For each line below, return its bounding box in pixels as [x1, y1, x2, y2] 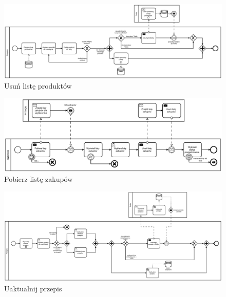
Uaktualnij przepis [4, 283, 62, 293]
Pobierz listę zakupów [4, 174, 73, 184]
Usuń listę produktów [4, 80, 72, 91]
